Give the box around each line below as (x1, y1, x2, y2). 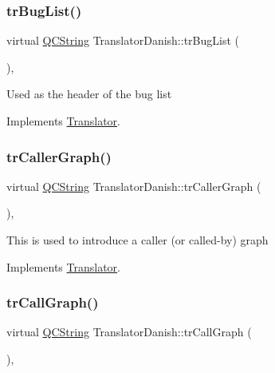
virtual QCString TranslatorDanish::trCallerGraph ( (6, 177, 261, 194)
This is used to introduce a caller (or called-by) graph (6, 232, 269, 248)
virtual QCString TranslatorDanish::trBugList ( (6, 32, 239, 49)
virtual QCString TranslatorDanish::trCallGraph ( (6, 323, 252, 340)
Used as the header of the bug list (6, 85, 172, 102)
